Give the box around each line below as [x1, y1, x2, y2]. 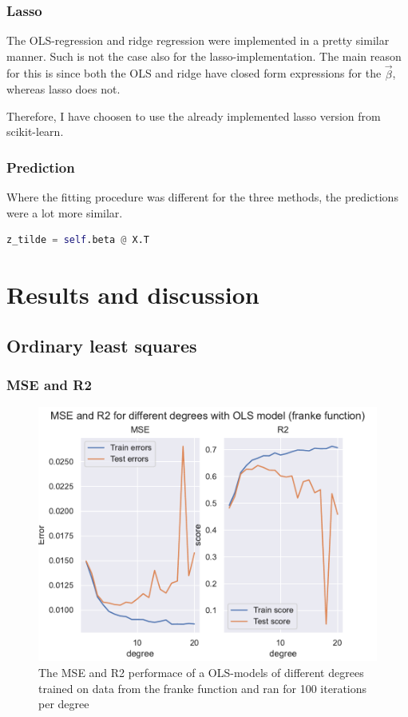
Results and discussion [6, 278, 259, 311]
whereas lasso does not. [6, 81, 121, 98]
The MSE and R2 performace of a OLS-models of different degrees [38, 663, 364, 680]
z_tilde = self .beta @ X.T [6, 234, 150, 246]
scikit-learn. [6, 123, 64, 140]
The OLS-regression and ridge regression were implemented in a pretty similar [6, 32, 390, 49]
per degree [38, 695, 89, 712]
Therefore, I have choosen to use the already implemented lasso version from [6, 107, 381, 124]
